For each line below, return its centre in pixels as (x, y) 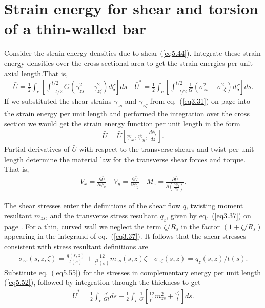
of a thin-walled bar (75, 28)
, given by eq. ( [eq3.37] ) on (209, 215)
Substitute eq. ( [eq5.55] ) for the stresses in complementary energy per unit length (133, 272)
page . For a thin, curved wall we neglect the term (83, 226)
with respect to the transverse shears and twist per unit (167, 149)
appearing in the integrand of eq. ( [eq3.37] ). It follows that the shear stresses (125, 236)
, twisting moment (215, 205)
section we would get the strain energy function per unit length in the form (122, 123)
